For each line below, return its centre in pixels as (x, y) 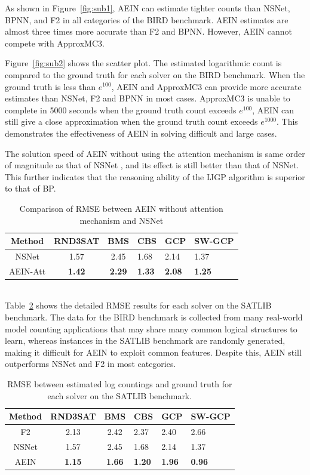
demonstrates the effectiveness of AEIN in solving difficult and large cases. (141, 133)
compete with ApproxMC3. (55, 43)
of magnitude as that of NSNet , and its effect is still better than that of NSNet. (152, 165)
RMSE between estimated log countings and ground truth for (120, 384)
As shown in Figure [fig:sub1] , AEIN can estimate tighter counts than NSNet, (148, 8)
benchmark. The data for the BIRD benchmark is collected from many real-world (154, 317)
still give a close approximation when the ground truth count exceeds (131, 121)
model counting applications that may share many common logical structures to (151, 329)
